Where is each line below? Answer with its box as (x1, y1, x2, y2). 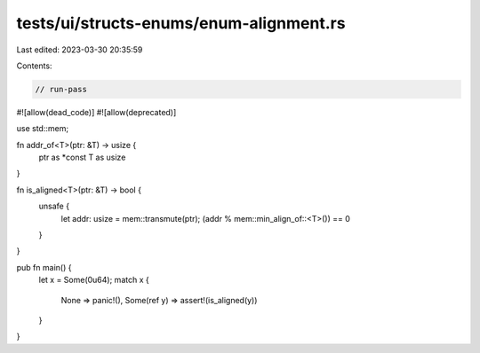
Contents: (16, 60, 52, 71)
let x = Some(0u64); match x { (38, 275, 150, 286)
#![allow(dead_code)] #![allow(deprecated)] (16, 106, 177, 117)
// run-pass (35, 84, 88, 94)
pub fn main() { (16, 262, 72, 272)
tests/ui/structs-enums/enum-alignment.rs (16, 13, 346, 33)
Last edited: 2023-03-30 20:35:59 (16, 44, 143, 55)
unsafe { (38, 200, 70, 212)
